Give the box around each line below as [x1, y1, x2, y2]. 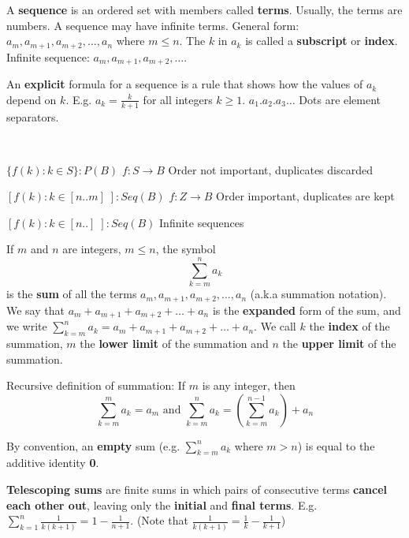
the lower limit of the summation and [80, 334, 269, 351]
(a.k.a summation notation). [250, 286, 387, 302]
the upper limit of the [282, 334, 396, 351]
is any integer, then [202, 377, 296, 394]
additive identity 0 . [6, 454, 99, 471]
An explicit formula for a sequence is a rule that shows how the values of [6, 76, 363, 92]
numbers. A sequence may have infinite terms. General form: [6, 17, 299, 33]
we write [6, 318, 47, 334]
